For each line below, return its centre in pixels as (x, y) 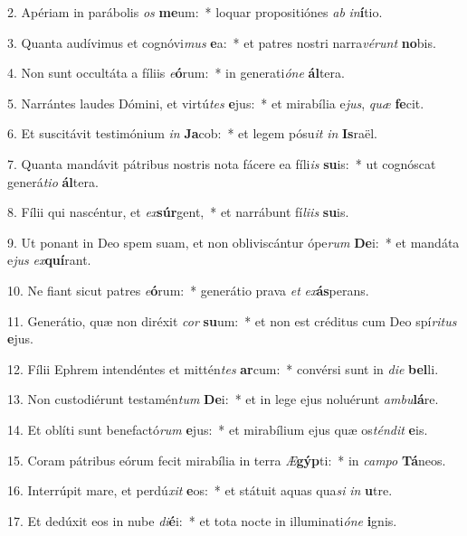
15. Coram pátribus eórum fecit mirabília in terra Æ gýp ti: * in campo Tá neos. (227, 460)
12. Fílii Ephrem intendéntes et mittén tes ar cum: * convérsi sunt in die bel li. (223, 368)
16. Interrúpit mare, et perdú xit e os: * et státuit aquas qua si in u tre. (200, 490)
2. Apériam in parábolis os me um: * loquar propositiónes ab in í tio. (195, 12)
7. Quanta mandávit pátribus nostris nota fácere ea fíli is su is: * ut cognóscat (222, 163)
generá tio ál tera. (53, 181)
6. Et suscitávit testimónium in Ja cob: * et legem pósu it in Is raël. (192, 133)
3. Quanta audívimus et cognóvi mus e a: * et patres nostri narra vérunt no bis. (222, 42)
